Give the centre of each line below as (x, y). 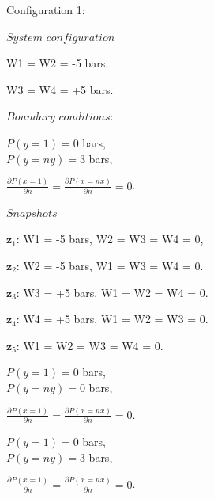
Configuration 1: (46, 10)
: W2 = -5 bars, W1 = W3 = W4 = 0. (110, 266)
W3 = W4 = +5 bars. (60, 89)
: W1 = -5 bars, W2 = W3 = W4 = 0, (110, 239)
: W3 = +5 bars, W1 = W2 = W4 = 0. (112, 292)
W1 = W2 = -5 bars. (58, 63)
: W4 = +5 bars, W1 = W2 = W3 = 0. (112, 319)
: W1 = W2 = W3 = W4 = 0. (90, 345)
